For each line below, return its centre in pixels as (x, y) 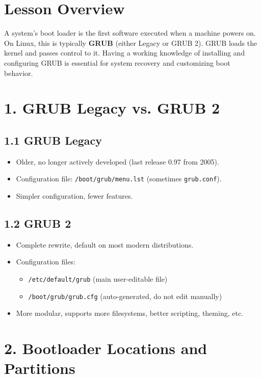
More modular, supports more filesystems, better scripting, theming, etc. (129, 313)
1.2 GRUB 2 (38, 223)
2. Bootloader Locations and (106, 348)
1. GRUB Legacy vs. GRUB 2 (112, 108)
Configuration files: (46, 262)
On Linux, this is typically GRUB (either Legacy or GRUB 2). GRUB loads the (131, 43)
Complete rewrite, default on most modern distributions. (105, 244)
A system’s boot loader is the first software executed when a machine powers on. (130, 33)
